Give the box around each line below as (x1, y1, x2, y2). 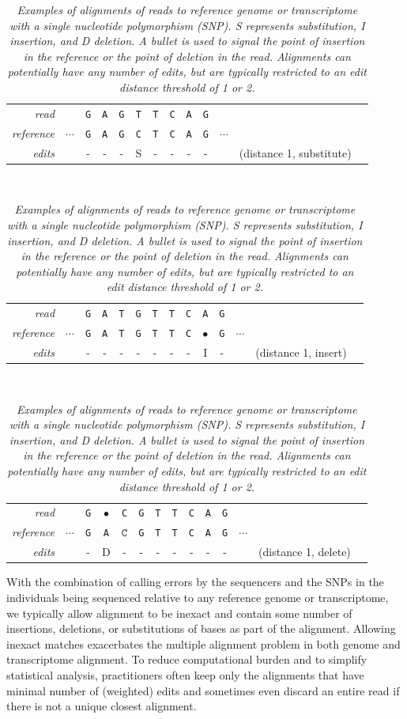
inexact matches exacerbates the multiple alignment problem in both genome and (6, 635, 401, 652)
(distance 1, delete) (258, 543, 351, 560)
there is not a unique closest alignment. (6, 698, 197, 714)
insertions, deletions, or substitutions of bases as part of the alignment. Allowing (6, 620, 396, 637)
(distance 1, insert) (255, 343, 347, 360)
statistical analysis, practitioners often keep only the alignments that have (6, 666, 364, 683)
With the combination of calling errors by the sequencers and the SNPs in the (6, 573, 384, 590)
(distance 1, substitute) (239, 144, 352, 161)
